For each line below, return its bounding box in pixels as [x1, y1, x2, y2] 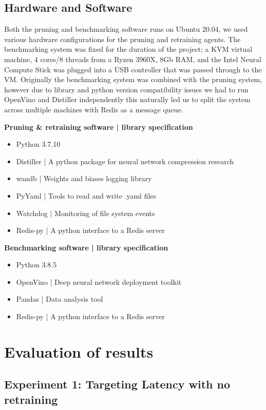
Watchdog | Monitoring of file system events [16, 207, 155, 218]
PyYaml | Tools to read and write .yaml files [16, 190, 157, 201]
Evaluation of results [4, 341, 154, 362]
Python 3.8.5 [16, 259, 57, 270]
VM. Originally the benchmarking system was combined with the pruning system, [4, 74, 262, 85]
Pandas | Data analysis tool [16, 294, 103, 304]
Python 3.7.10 [16, 139, 61, 149]
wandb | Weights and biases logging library [16, 173, 152, 184]
